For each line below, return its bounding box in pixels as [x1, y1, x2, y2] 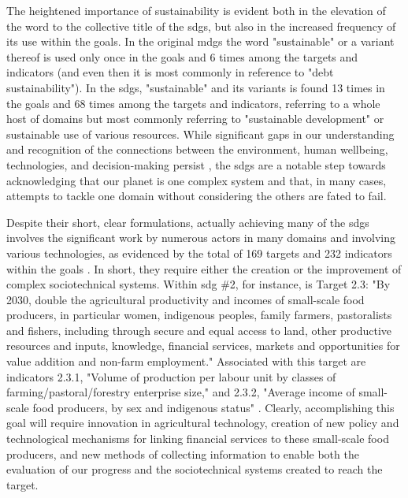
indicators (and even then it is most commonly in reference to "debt [6, 64, 334, 80]
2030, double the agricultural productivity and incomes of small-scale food [6, 291, 365, 307]
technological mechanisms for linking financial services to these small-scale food [6, 430, 389, 447]
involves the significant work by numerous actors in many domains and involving [6, 229, 396, 246]
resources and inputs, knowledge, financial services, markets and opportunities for [6, 337, 400, 354]
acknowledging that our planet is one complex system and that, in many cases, [6, 172, 387, 188]
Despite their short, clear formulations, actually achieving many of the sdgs [6, 214, 369, 230]
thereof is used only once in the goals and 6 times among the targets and [6, 48, 358, 65]
